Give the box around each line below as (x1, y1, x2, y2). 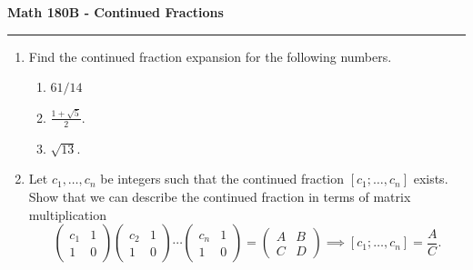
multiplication (28, 205, 106, 224)
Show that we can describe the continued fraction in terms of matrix (28, 186, 411, 205)
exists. (413, 169, 448, 188)
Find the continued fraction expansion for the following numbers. (28, 46, 392, 65)
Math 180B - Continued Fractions (7, 3, 224, 21)
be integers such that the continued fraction (100, 169, 344, 188)
